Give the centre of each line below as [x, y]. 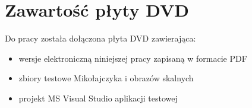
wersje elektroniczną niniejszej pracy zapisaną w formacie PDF [133, 58]
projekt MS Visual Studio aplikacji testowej [98, 98]
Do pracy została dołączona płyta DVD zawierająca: [100, 38]
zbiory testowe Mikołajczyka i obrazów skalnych [106, 78]
